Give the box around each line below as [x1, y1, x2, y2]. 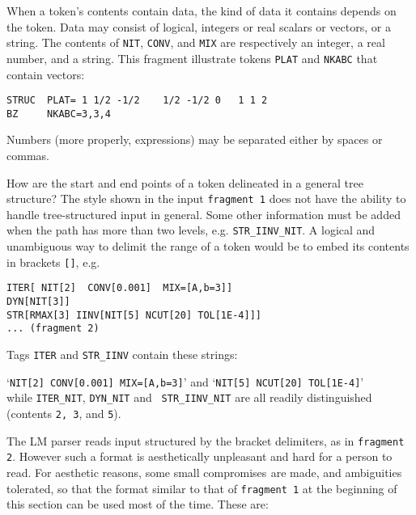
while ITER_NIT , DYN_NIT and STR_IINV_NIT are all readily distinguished [6, 389, 372, 406]
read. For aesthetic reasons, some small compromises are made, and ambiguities [6, 463, 402, 480]
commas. [6, 147, 49, 163]
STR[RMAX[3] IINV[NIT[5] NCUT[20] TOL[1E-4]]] [6, 309, 261, 321]
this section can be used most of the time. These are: [6, 496, 269, 513]
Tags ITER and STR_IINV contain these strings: [6, 345, 238, 362]
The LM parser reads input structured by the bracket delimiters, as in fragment [6, 432, 405, 449]
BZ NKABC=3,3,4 [6, 108, 111, 120]
